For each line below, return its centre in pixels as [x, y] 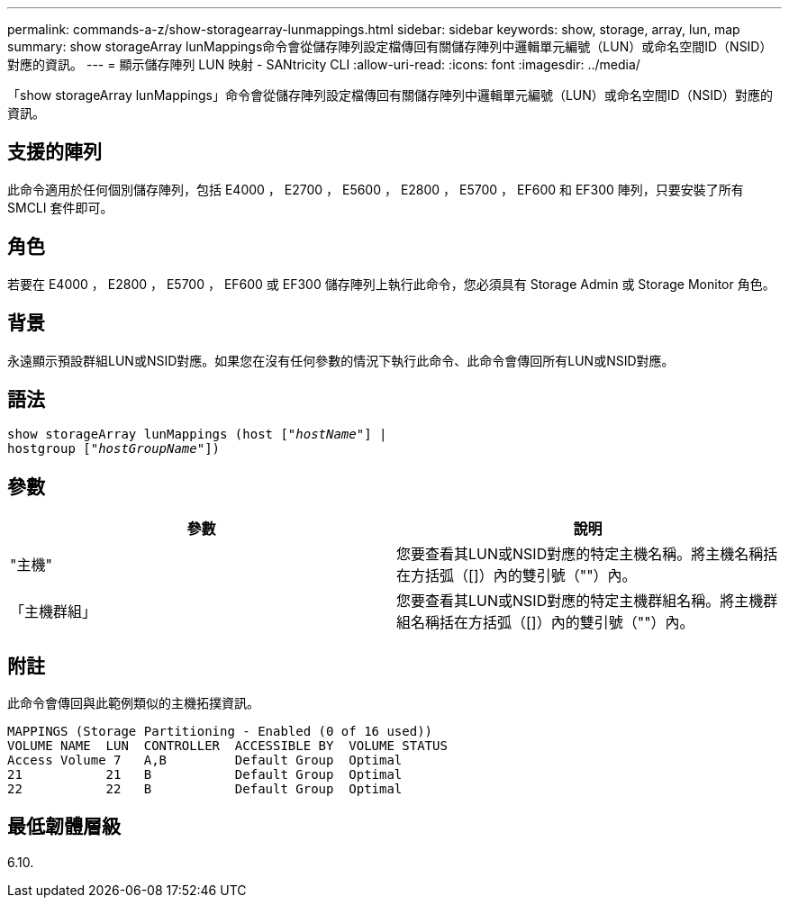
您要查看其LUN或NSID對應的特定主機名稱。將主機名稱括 [587, 554]
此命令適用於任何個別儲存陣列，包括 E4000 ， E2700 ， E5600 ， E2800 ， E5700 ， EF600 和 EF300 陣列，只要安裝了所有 [376, 189]
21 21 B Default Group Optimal [205, 775]
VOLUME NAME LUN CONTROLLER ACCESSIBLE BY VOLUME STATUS [227, 746]
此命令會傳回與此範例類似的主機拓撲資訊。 [133, 703]
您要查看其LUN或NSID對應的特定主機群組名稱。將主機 [580, 601]
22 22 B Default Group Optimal [205, 789]
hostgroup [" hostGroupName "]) [114, 449]
